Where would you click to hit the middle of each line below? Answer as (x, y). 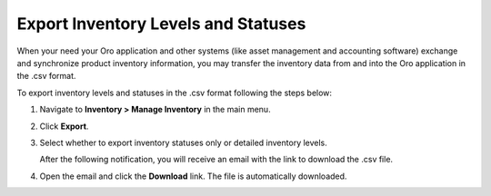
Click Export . (64, 126)
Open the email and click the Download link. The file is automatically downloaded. (193, 176)
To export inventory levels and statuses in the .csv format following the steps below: (174, 93)
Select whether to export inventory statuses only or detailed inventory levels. (183, 142)
